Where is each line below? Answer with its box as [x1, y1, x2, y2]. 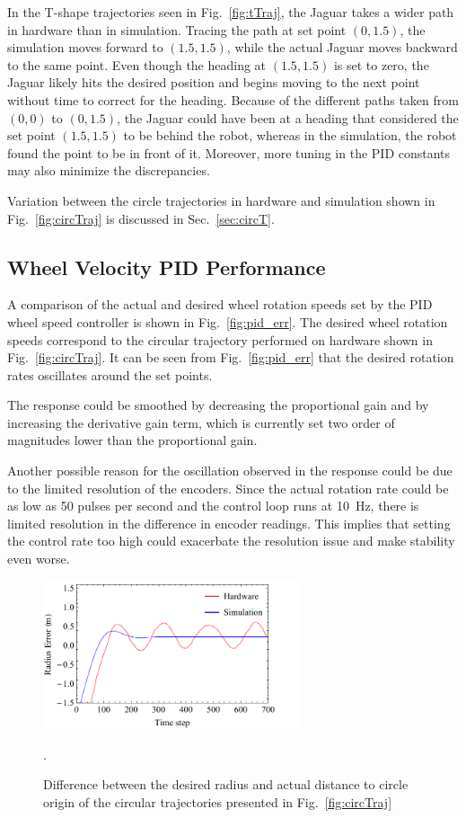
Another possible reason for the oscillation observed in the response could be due [7, 461, 453, 480]
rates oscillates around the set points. [7, 365, 213, 384]
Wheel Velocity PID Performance [7, 253, 326, 280]
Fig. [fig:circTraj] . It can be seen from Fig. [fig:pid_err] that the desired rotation [7, 348, 454, 367]
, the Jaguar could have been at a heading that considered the [117, 108, 459, 127]
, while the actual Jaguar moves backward [226, 38, 458, 57]
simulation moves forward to [7, 38, 163, 57]
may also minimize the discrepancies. [7, 161, 210, 180]
